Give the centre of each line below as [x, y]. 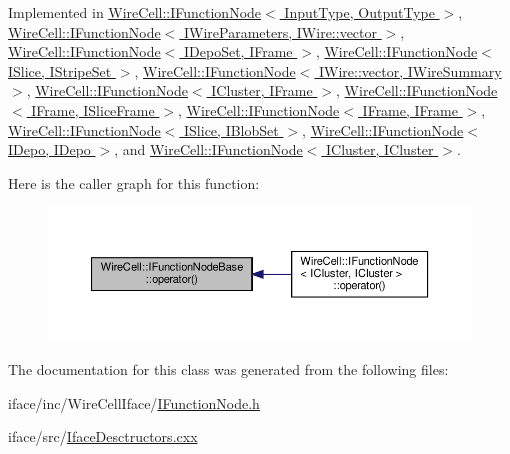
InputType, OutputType [359, 12]
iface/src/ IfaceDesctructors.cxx [103, 436]
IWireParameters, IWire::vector [280, 31]
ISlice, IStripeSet [60, 70]
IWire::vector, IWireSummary [410, 70]
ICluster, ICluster [379, 149]
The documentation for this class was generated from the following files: [228, 369]
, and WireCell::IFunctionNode [208, 149]
